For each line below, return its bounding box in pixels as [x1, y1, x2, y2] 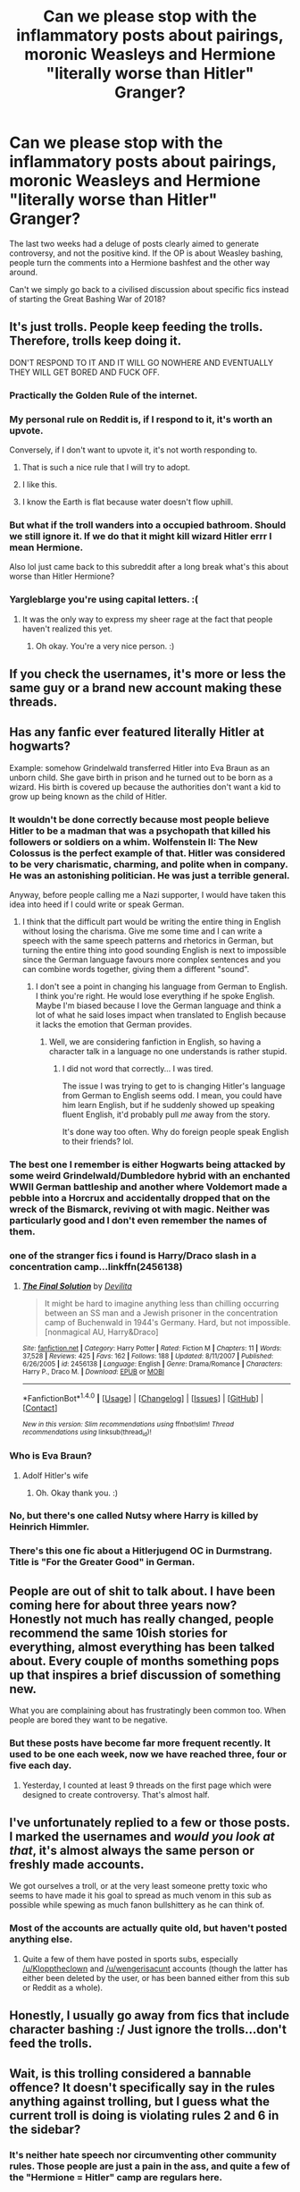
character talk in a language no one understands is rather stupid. [48, 1046, 287, 1057]
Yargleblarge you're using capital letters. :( [9, 593, 199, 605]
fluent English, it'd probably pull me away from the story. [62, 1109, 271, 1120]
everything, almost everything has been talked [9, 1639, 275, 1655]
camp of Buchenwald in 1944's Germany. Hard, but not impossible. [44, 1317, 291, 1328]
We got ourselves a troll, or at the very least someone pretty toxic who [9, 1881, 268, 1892]
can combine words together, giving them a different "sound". [21, 964, 250, 975]
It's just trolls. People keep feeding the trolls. [9, 319, 263, 334]
